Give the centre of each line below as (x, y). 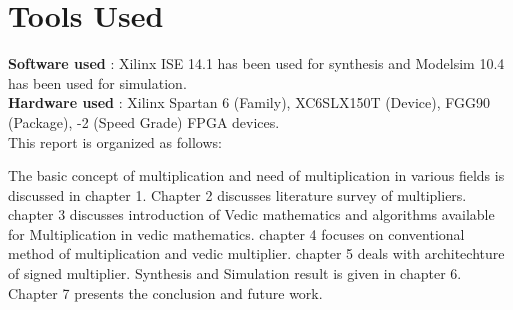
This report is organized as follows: (115, 141)
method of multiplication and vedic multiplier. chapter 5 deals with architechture (256, 253)
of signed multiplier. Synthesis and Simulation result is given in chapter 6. (235, 273)
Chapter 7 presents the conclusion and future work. (165, 292)
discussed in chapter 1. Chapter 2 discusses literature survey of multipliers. (237, 194)
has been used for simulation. (97, 82)
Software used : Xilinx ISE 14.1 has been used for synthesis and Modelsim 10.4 (256, 63)
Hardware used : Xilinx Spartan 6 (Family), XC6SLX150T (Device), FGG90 (249, 102)
